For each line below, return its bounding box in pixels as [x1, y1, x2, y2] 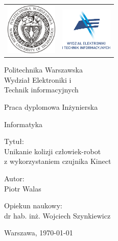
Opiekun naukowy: [4, 200, 62, 211]
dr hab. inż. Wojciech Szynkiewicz [4, 210, 111, 221]
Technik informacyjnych [4, 84, 79, 95]
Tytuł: [4, 136, 24, 147]
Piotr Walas [4, 183, 41, 194]
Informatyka [4, 118, 43, 129]
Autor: [4, 173, 25, 183]
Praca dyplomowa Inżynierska [4, 101, 98, 112]
